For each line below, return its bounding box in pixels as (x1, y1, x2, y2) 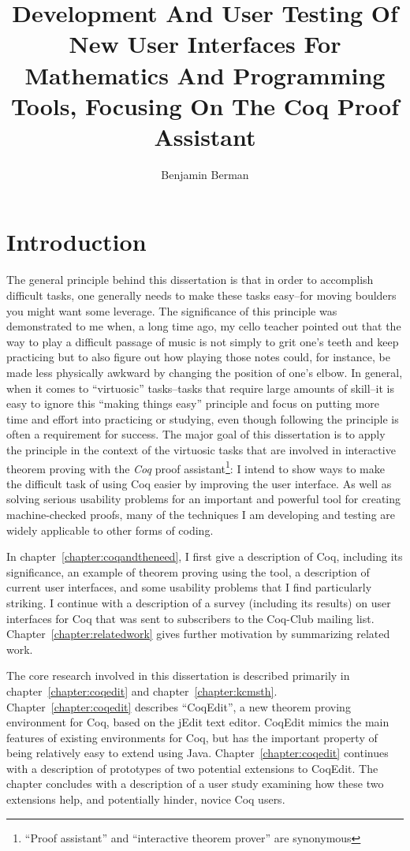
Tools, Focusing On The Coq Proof (10, 89, 400, 121)
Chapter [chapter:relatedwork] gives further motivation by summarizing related (6, 625, 390, 642)
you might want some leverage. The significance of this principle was (6, 302, 337, 319)
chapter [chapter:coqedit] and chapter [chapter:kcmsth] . (6, 682, 278, 699)
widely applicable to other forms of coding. (6, 521, 214, 538)
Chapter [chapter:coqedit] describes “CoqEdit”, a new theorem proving (6, 698, 351, 715)
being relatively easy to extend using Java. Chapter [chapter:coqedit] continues (6, 745, 389, 761)
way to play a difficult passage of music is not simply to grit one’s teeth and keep (6, 333, 399, 349)
